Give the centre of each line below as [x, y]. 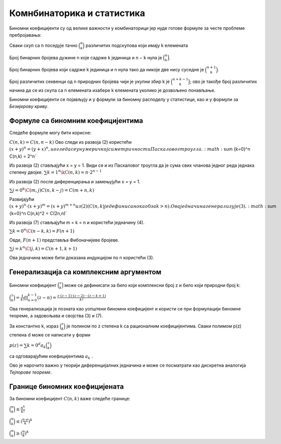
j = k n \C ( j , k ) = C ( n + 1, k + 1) [45, 248]
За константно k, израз [34, 326]
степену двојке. [26, 172]
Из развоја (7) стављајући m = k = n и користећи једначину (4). [77, 222]
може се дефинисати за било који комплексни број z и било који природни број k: [152, 285]
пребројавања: [25, 35]
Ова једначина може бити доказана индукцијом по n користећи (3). [82, 257]
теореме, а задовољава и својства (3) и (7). [56, 316]
